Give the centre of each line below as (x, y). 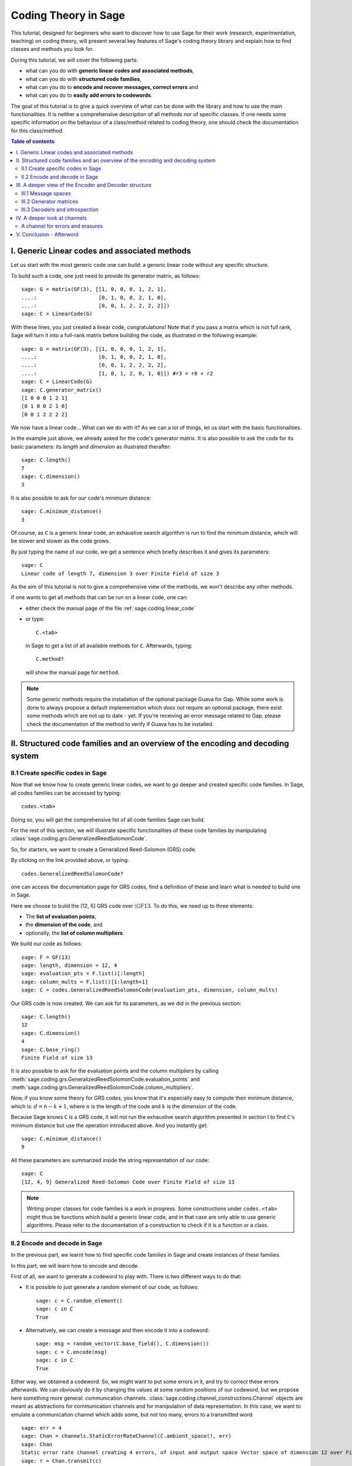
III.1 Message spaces (46, 193)
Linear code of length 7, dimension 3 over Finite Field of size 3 (120, 573)
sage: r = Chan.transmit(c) (62, 1461)
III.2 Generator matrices (50, 201)
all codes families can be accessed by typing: (66, 793)
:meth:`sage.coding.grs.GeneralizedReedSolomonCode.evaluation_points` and (105, 1079)
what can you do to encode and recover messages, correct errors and (112, 87)
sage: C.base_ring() (51, 1049)
